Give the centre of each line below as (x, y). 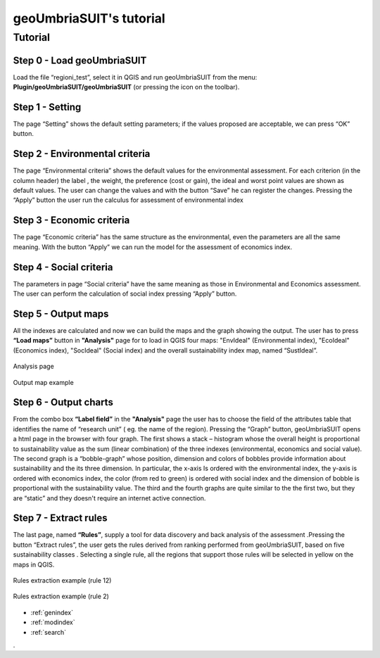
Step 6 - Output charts (63, 402)
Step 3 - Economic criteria (71, 221)
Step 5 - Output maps (61, 314)
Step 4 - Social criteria (63, 267)
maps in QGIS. (34, 564)
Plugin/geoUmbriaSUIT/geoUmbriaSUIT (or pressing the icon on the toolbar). (126, 87)
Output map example (43, 382)
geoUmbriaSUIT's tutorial (89, 18)
